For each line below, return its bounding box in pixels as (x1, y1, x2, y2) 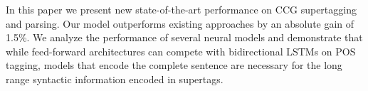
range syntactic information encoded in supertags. (6, 71, 224, 86)
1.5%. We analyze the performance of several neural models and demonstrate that (6, 30, 363, 45)
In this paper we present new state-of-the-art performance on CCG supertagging (6, 2, 357, 16)
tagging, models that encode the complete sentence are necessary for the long (6, 58, 342, 73)
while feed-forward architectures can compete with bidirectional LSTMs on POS (6, 43, 356, 58)
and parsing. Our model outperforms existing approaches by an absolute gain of (6, 16, 354, 31)
